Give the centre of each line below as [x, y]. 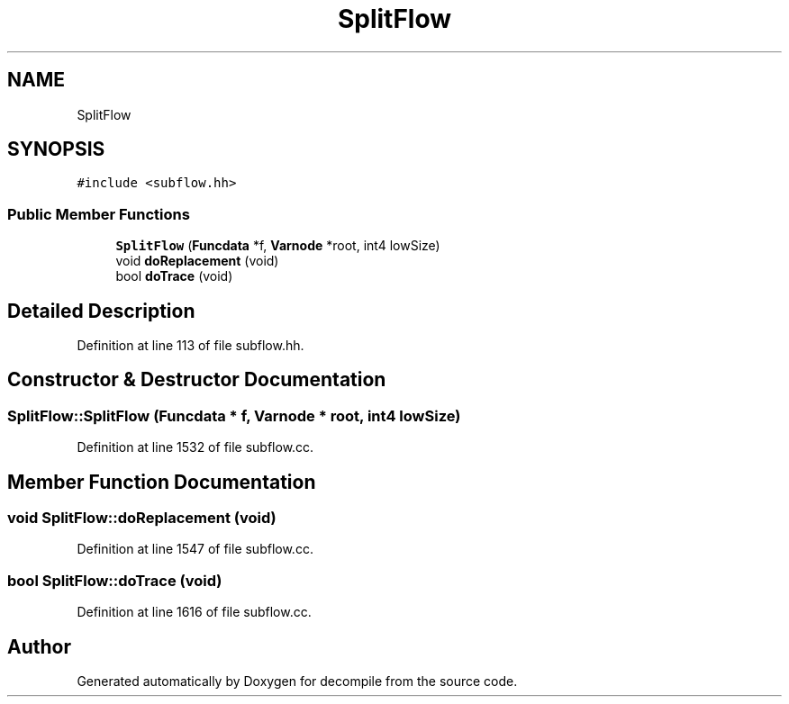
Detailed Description [101, 311]
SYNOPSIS [56, 149]
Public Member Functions [99, 214]
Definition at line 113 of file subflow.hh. [190, 346]
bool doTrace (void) [174, 276]
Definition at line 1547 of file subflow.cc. [195, 549]
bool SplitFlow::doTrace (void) [115, 580]
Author [39, 646]
